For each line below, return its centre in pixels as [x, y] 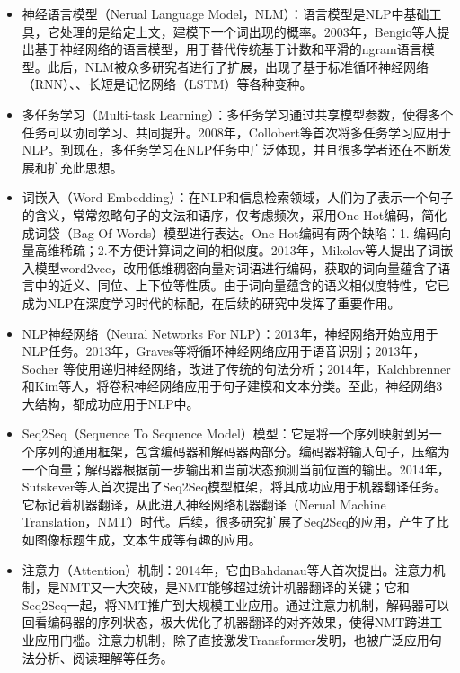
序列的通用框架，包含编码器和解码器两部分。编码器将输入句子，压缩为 [242, 452]
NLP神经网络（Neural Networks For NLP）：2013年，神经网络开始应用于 [230, 333]
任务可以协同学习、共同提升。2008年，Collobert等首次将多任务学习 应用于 [237, 132]
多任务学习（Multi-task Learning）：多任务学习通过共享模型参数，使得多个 [238, 114]
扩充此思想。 [85, 167]
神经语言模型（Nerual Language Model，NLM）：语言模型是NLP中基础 [226, 13]
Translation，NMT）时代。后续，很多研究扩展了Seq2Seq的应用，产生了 [229, 522]
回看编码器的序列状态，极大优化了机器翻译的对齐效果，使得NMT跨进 [226, 622]
